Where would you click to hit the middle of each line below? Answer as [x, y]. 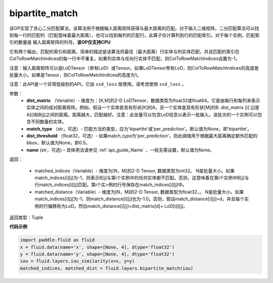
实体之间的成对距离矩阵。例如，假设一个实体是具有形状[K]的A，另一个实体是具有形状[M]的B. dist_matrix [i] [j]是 [143, 107]
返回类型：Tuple [26, 217]
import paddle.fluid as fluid [57, 240]
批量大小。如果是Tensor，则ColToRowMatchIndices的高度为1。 [75, 75]
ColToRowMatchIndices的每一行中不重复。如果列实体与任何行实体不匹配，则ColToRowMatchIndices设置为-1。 [125, 59]
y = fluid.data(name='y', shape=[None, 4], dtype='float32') [97, 254]
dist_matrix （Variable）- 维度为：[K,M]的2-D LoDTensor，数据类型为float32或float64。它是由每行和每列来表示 [143, 100]
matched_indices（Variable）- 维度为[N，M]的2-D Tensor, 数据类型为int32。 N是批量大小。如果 [135, 171]
